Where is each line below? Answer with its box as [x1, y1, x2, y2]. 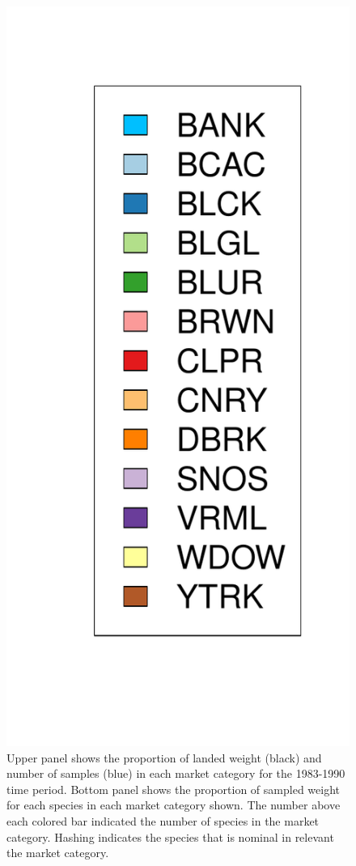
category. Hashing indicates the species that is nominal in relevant [6, 828, 334, 845]
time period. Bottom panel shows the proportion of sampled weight [6, 780, 340, 797]
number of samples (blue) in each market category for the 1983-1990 [6, 765, 345, 782]
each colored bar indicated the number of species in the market [6, 813, 320, 830]
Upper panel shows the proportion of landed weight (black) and [6, 749, 322, 766]
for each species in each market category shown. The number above [6, 796, 341, 813]
